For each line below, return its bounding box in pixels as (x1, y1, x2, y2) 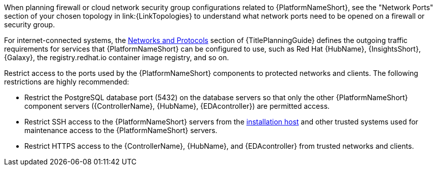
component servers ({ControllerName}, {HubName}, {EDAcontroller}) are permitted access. (24, 102, 330, 110)
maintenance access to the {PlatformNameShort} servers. (24, 126, 217, 135)
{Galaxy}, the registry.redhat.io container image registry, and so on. (4, 53, 229, 62)
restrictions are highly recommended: (4, 77, 129, 86)
